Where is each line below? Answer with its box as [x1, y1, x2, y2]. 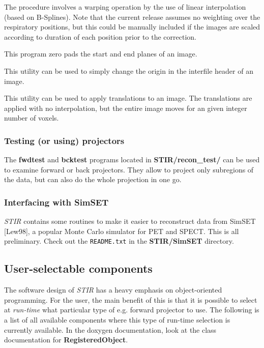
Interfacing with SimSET [4, 195, 109, 208]
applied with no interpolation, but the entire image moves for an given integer [4, 102, 247, 113]
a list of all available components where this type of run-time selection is [4, 314, 230, 325]
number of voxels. [4, 112, 59, 123]
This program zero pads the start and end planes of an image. [4, 48, 197, 59]
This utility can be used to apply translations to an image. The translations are [4, 93, 252, 103]
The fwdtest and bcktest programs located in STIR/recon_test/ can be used [4, 154, 260, 165]
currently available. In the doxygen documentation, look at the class [4, 324, 217, 335]
